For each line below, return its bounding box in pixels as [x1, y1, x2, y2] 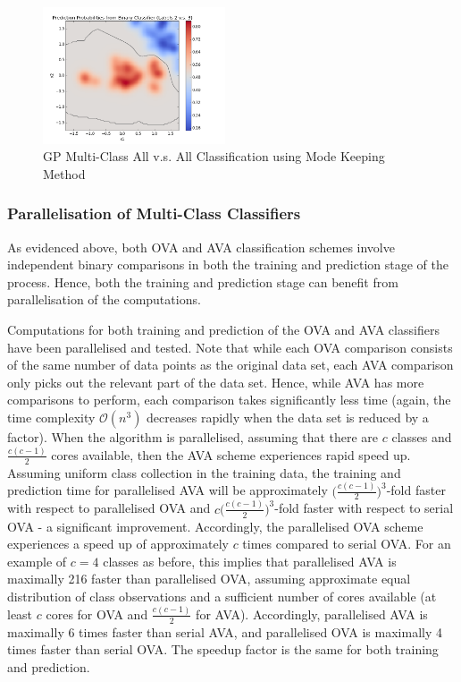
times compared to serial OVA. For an [242, 534, 451, 553]
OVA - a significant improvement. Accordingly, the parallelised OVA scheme [7, 516, 423, 535]
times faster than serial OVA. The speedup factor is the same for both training [7, 640, 439, 659]
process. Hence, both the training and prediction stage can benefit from [7, 272, 398, 291]
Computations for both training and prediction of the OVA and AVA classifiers [7, 320, 440, 338]
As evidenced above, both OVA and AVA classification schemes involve [7, 237, 395, 256]
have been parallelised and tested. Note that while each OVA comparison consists [7, 337, 453, 356]
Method [43, 164, 86, 183]
